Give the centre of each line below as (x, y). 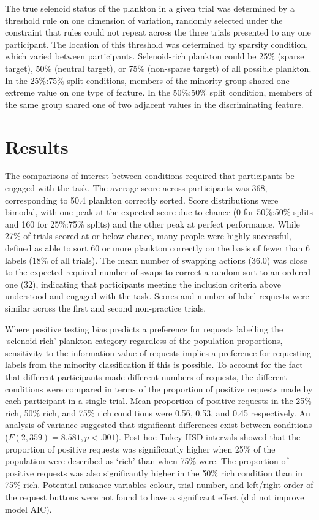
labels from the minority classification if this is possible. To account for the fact (154, 365)
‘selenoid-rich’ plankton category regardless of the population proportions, (144, 341)
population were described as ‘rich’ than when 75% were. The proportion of (147, 461)
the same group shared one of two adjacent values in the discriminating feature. (154, 104)
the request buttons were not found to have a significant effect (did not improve (155, 496)
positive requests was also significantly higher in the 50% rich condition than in (154, 472)
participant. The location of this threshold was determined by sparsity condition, (157, 44)
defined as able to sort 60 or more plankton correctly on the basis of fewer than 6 (157, 248)
